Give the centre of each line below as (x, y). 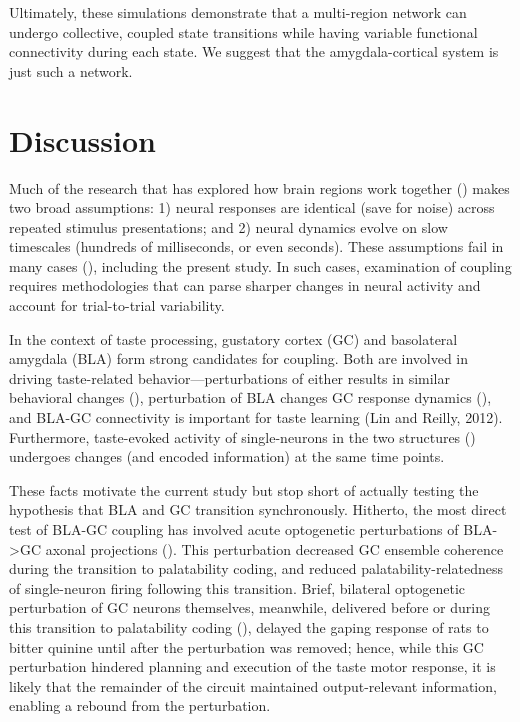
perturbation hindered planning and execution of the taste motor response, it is (252, 666)
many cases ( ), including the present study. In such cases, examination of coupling (260, 265)
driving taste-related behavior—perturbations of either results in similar (229, 377)
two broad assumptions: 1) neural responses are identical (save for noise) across (252, 207)
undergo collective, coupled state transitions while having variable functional (243, 31)
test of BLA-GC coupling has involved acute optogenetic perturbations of (234, 529)
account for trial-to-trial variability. (117, 305)
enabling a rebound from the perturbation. (140, 705)
